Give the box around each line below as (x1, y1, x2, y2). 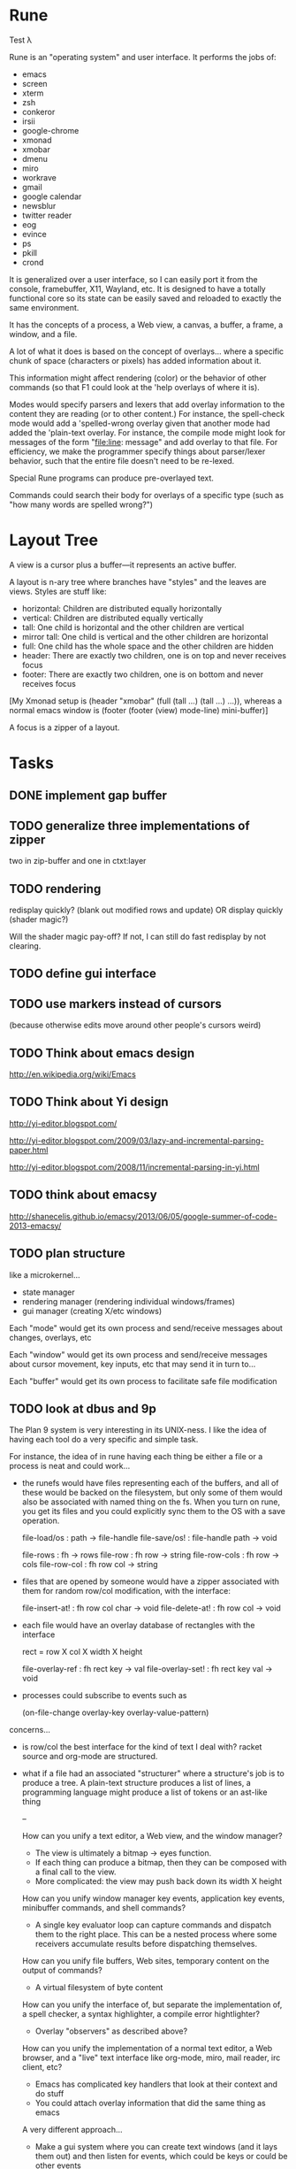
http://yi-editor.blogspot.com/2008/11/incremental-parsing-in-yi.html (9, 1161, 260, 1173)
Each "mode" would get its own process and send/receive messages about (9, 1322, 283, 1333)
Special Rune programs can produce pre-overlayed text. (9, 473, 215, 483)
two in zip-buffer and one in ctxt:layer (9, 856, 147, 866)
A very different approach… (21, 2125, 123, 2135)
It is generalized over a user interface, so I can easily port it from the (9, 273, 258, 284)
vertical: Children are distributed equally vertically (21, 612, 203, 623)
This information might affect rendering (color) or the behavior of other (9, 373, 267, 383)
